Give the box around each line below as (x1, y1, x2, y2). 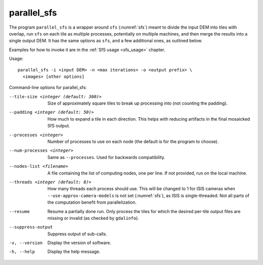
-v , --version (9, 240, 43, 246)
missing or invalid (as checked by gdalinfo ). (47, 215, 139, 221)
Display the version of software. (47, 240, 112, 246)
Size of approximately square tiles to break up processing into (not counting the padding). (47, 100, 228, 106)
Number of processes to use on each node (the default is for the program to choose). (47, 139, 219, 144)
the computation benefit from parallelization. (47, 199, 137, 205)
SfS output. (47, 123, 70, 129)
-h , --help (9, 249, 35, 255)
